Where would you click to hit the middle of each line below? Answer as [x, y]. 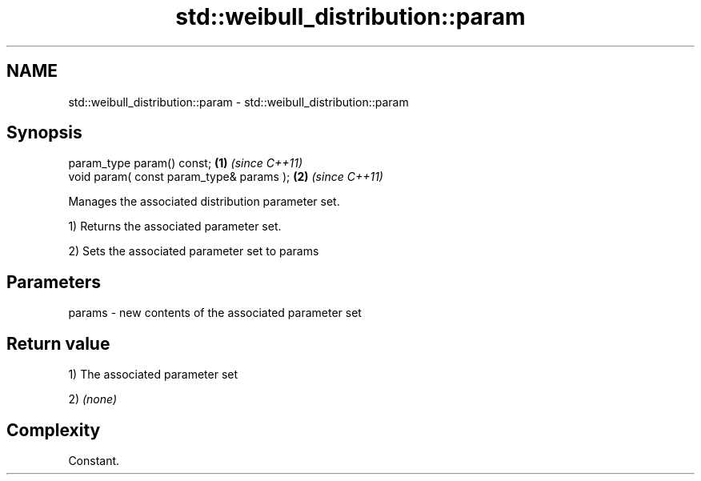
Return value [58, 343]
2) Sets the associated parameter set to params [194, 251]
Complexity [54, 430]
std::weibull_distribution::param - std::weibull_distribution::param [238, 102]
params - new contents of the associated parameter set [215, 313]
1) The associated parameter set [153, 375]
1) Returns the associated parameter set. [175, 226]
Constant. [94, 460]
